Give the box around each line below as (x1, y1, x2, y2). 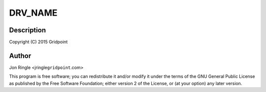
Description (9, 26, 46, 34)
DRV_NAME (9, 7, 58, 18)
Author (9, 51, 32, 60)
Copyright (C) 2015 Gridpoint (9, 39, 68, 45)
